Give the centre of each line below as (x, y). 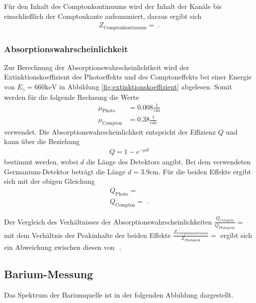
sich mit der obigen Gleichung (49, 181)
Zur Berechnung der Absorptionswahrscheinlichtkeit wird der (97, 67)
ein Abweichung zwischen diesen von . (63, 247)
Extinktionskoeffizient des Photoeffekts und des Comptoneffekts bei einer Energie (128, 77)
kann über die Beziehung (42, 141)
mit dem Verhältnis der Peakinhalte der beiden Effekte (87, 235)
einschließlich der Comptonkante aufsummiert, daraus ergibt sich (103, 16)
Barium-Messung (49, 274)
